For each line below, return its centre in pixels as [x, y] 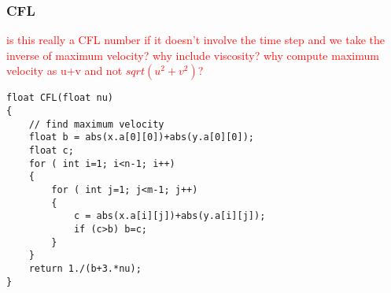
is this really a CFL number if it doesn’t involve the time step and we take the [196, 40]
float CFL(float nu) [60, 98]
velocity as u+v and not [65, 70]
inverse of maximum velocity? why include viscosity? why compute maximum [193, 55]
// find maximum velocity [96, 124]
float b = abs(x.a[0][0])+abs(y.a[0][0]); [141, 137]
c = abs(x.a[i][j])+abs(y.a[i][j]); [170, 216]
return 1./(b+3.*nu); [85, 268]
